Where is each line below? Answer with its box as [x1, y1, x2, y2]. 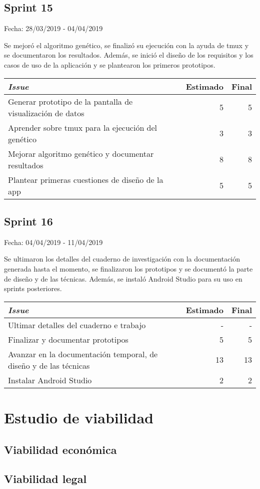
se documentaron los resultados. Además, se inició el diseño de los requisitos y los [4, 50, 253, 60]
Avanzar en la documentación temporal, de [8, 348, 158, 360]
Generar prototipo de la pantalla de [8, 95, 133, 107]
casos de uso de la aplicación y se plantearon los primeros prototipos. [4, 59, 215, 70]
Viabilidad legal [4, 471, 87, 486]
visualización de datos [8, 107, 84, 119]
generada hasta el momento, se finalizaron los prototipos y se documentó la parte [4, 263, 253, 274]
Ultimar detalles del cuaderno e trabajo [8, 319, 146, 331]
